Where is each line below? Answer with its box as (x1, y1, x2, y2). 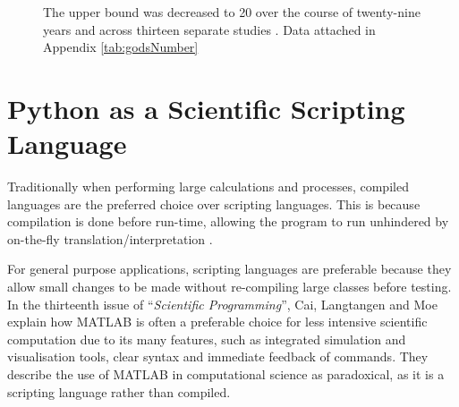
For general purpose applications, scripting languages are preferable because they (7, 259, 452, 278)
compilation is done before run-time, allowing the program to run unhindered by (7, 212, 449, 231)
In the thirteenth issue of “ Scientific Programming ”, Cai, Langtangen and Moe (7, 294, 438, 313)
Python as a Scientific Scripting (7, 89, 405, 126)
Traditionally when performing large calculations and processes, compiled (7, 177, 409, 196)
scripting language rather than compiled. (7, 382, 231, 401)
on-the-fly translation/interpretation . (7, 229, 213, 248)
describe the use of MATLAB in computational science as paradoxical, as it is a (7, 365, 445, 384)
